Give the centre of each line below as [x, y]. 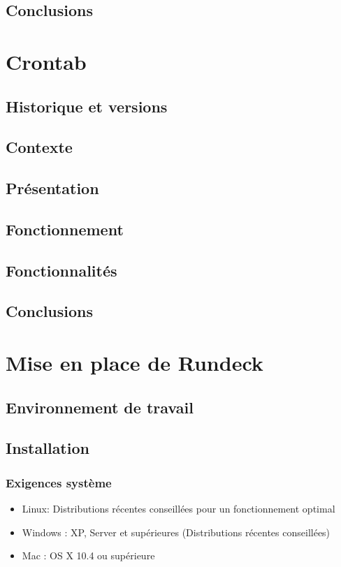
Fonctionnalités [61, 270]
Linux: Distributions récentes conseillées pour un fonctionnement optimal [179, 508]
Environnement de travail [100, 407]
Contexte [39, 147]
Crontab [46, 61]
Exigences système [59, 482]
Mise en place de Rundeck [135, 363]
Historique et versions [87, 106]
